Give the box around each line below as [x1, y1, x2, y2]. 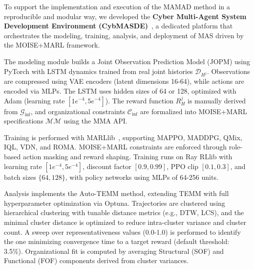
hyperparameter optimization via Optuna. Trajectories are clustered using [4, 197, 225, 208]
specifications [4, 116, 43, 126]
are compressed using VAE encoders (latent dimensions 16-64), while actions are [4, 76, 244, 86]
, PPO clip [167, 161, 199, 171]
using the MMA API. [63, 116, 127, 126]
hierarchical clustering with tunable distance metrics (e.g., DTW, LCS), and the [4, 207, 244, 218]
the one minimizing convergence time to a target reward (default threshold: [4, 236, 230, 246]
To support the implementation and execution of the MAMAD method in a [4, 1, 230, 11]
